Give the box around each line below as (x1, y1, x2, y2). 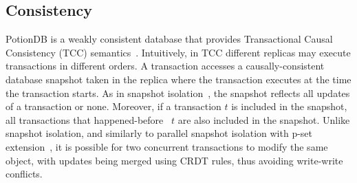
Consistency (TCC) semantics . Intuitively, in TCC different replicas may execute (6, 45, 351, 59)
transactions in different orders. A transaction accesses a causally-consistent (6, 58, 325, 73)
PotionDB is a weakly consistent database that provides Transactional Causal (6, 32, 333, 46)
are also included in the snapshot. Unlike (177, 112, 350, 127)
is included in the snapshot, (231, 99, 347, 114)
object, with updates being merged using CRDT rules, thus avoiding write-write (6, 153, 343, 167)
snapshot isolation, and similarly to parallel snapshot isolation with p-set (6, 126, 313, 140)
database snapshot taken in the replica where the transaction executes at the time (6, 72, 351, 86)
